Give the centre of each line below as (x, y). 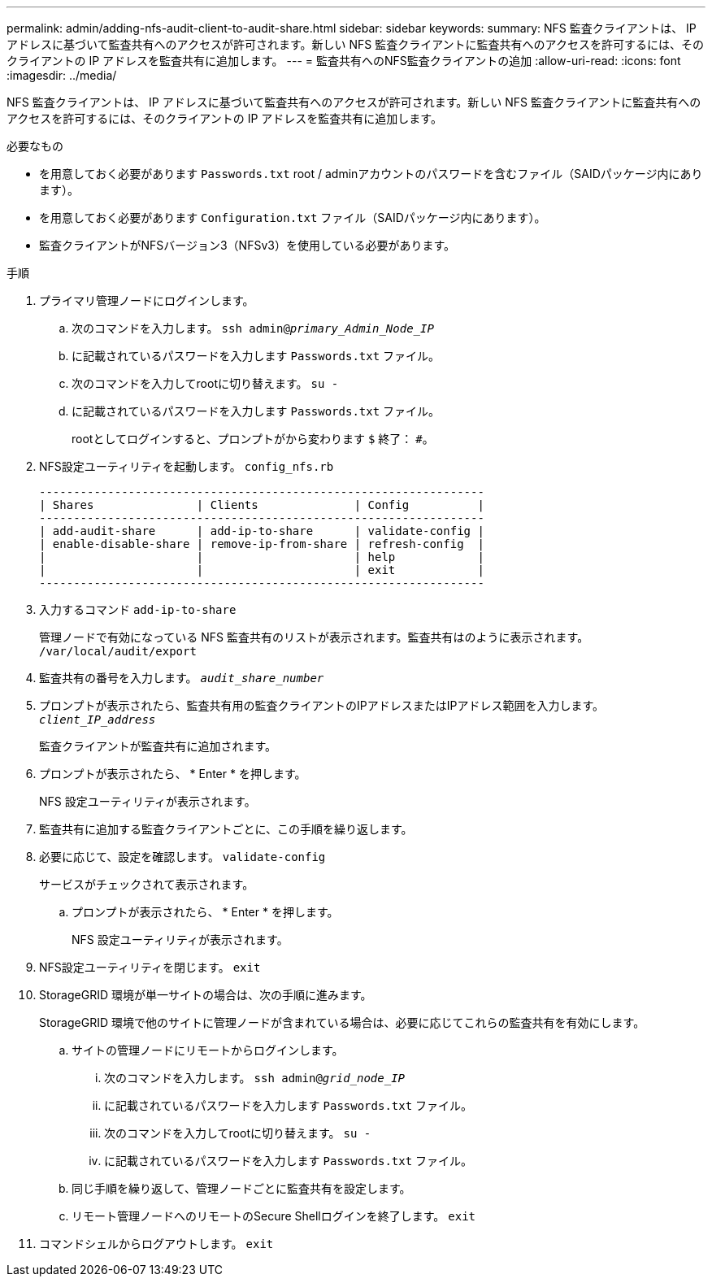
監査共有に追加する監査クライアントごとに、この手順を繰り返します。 (226, 829)
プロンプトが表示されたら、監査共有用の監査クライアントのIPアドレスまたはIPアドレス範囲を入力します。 (322, 705)
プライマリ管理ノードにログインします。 (147, 300)
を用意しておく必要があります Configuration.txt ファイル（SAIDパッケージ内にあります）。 (293, 217)
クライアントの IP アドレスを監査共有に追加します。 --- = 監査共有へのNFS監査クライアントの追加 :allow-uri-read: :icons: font (344, 61)
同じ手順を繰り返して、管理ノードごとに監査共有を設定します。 (241, 1188)
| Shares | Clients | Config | (262, 505)
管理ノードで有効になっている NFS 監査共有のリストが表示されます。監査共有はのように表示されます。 (314, 637)
